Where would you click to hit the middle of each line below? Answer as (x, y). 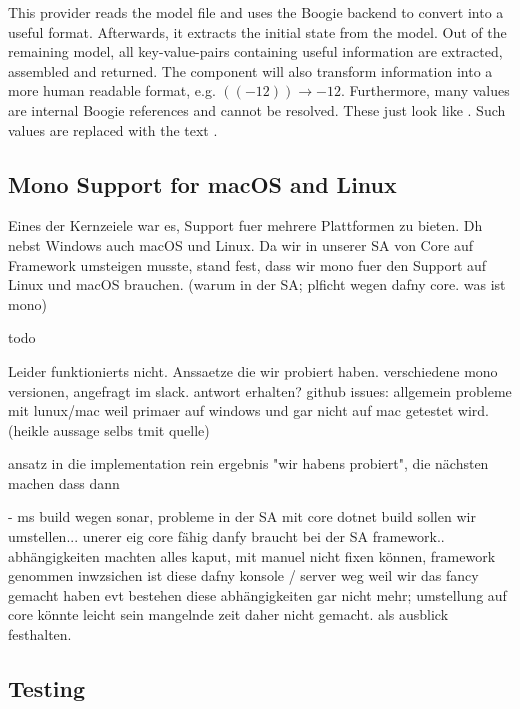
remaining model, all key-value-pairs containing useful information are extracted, (255, 51)
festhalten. (40, 634)
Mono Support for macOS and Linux (202, 183)
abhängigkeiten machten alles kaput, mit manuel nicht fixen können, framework (252, 555)
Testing (46, 688)
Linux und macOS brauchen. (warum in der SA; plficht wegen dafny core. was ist (257, 284)
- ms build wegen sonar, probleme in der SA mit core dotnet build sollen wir (242, 516)
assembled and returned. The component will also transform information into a (250, 70)
